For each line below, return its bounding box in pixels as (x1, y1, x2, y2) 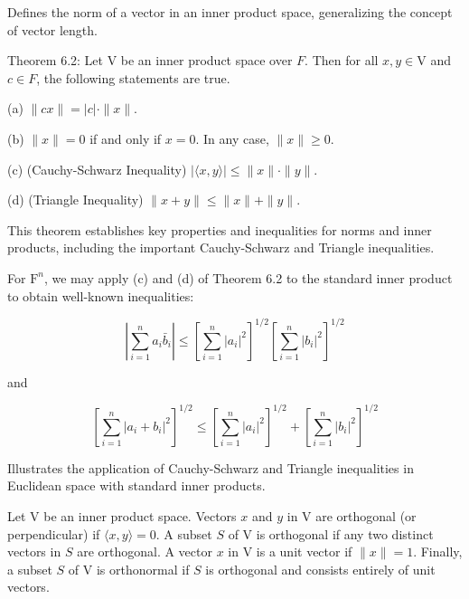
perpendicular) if (7, 524, 100, 543)
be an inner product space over (120, 51, 293, 70)
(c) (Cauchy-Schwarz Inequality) (7, 159, 187, 178)
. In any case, (195, 128, 269, 147)
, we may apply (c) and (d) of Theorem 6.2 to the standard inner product (43, 268, 453, 287)
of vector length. (7, 20, 98, 39)
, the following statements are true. (36, 68, 230, 87)
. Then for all (305, 51, 379, 70)
